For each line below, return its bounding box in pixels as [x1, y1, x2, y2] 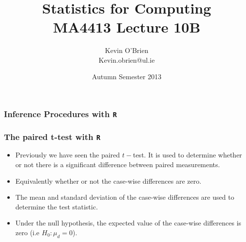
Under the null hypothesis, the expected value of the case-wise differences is [15, 218, 242, 228]
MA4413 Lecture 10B [53, 17, 201, 37]
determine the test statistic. [15, 201, 98, 211]
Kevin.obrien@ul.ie [98, 54, 155, 65]
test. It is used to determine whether [132, 150, 242, 160]
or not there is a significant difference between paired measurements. [15, 159, 220, 169]
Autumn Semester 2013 [92, 71, 162, 81]
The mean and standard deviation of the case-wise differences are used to [15, 192, 234, 202]
